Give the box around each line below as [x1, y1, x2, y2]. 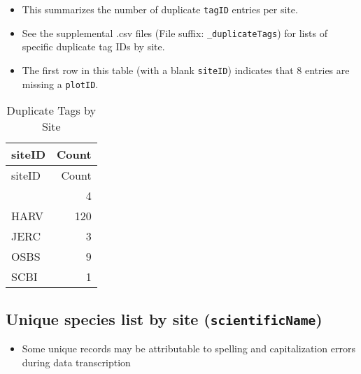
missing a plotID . [22, 76, 99, 91]
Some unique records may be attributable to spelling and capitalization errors [22, 341, 355, 355]
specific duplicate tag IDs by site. [22, 39, 165, 54]
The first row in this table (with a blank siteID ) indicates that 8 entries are [22, 62, 350, 77]
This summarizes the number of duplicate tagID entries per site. [22, 2, 298, 16]
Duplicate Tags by [6, 102, 97, 119]
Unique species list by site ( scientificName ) [6, 308, 323, 329]
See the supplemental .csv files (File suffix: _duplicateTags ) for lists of [22, 25, 327, 40]
